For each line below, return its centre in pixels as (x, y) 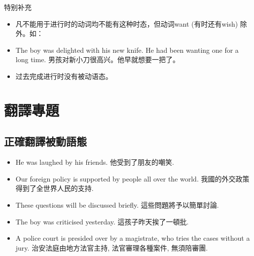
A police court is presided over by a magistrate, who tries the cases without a (133, 238)
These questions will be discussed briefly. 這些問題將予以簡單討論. (117, 204)
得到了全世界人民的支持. (54, 188)
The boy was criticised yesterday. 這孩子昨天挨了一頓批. (102, 221)
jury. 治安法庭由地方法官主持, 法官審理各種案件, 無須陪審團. (112, 247)
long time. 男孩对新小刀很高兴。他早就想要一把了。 (97, 59)
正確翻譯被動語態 (45, 141)
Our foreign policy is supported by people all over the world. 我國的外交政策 (132, 178)
